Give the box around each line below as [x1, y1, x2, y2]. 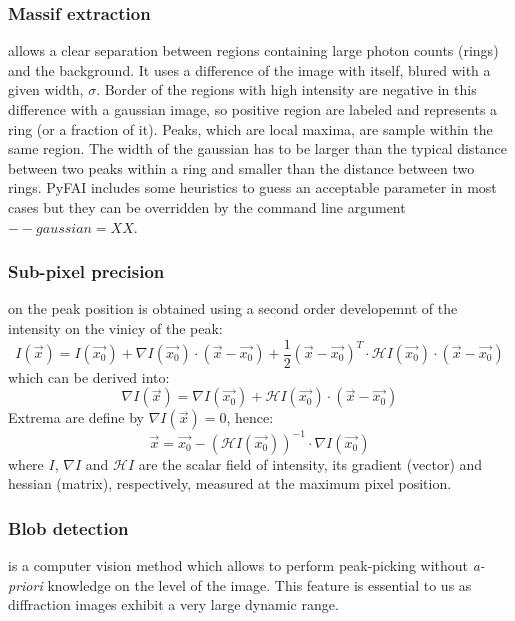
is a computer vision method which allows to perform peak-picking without [8, 555, 469, 576]
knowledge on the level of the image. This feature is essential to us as [47, 574, 472, 595]
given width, [8, 79, 84, 100]
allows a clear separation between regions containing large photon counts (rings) [8, 40, 499, 61]
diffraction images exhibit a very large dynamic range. [8, 594, 339, 615]
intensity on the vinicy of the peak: [8, 317, 223, 338]
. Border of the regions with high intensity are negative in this [96, 79, 477, 100]
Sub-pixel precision [8, 259, 165, 284]
